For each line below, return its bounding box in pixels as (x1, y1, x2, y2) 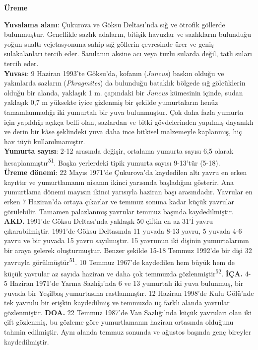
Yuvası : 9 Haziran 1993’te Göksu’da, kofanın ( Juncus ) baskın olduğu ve (4, 68, 224, 78)
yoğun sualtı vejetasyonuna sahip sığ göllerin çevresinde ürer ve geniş (4, 38, 214, 49)
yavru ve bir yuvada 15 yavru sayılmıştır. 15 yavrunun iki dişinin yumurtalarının (4, 235, 249, 246)
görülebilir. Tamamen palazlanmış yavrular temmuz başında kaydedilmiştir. (4, 206, 234, 216)
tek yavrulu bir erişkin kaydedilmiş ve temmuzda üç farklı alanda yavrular (4, 297, 230, 308)
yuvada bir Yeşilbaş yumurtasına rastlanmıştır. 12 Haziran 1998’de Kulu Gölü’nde (4, 287, 254, 298)
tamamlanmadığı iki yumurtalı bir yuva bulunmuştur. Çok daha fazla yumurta (4, 106, 244, 117)
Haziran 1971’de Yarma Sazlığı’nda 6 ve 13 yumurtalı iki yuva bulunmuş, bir (9, 278, 244, 288)
